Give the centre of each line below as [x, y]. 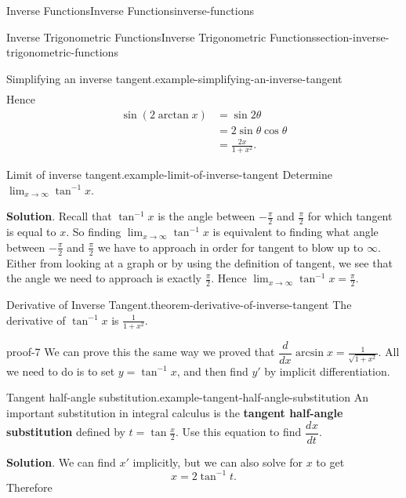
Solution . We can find [61, 462]
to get [330, 462]
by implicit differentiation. [327, 371]
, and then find [212, 371]
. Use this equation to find [238, 432]
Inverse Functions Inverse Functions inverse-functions [130, 10]
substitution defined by [66, 432]
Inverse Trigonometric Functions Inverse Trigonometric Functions [161, 36]
